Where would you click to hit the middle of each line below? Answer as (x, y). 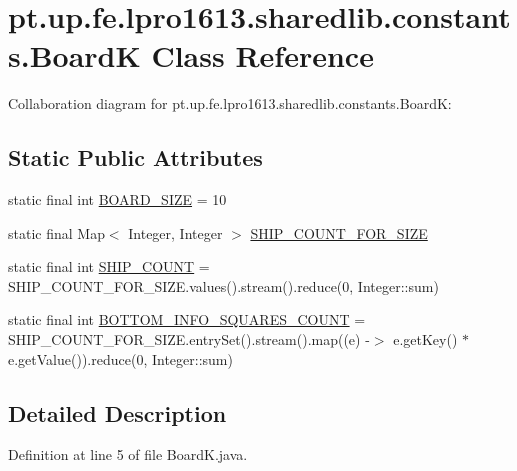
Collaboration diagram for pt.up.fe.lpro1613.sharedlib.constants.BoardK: (230, 103)
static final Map (56, 232)
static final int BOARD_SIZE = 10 (117, 199)
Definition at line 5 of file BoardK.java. (128, 454)
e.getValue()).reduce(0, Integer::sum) (120, 358)
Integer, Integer (175, 232)
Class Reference (262, 55)
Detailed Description (117, 412)
